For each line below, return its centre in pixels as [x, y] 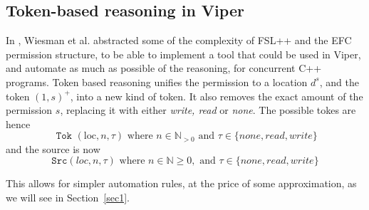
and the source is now [53, 148]
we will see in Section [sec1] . [68, 197]
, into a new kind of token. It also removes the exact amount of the [217, 96]
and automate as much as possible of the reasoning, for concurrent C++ [164, 68]
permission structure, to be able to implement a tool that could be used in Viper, [183, 54]
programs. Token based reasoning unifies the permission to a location [157, 82]
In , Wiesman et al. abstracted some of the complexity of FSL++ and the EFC [179, 40]
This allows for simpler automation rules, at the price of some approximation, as [181, 183]
